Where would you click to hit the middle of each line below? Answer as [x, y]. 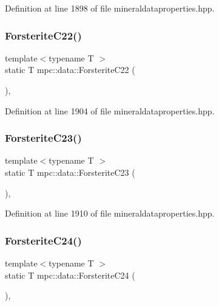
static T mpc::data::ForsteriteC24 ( [70, 275]
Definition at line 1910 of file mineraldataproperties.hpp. [110, 213]
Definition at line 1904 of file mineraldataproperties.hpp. [110, 110]
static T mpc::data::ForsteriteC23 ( [70, 172]
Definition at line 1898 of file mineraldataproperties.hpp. [110, 8]
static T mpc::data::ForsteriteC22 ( [70, 70]
